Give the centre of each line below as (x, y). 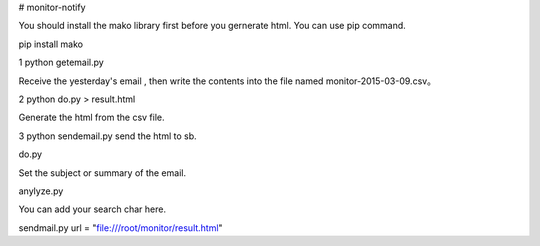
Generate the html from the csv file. (91, 117)
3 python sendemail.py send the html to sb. (107, 136)
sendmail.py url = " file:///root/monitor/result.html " (121, 227)
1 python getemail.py (61, 62)
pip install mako (51, 44)
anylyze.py (41, 191)
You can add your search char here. (92, 209)
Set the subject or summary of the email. (102, 172)
